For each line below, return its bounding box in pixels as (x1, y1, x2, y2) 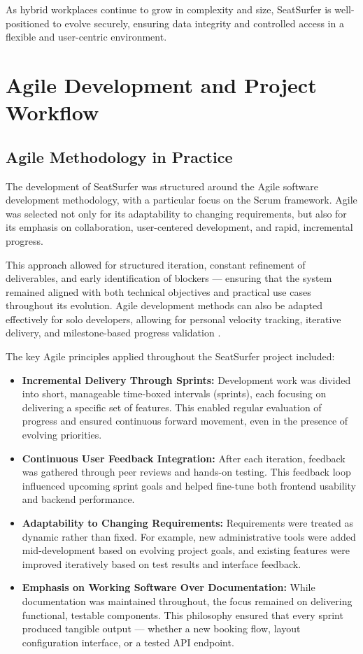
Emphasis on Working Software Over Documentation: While (22, 580, 315, 595)
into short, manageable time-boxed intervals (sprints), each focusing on (22, 386, 327, 401)
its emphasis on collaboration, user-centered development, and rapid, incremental (6, 220, 353, 234)
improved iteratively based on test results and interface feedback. (22, 556, 301, 571)
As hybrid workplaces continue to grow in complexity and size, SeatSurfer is (6, 2, 332, 16)
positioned (6, 15, 50, 30)
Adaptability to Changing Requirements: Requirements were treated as (22, 516, 353, 530)
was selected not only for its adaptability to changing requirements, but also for (6, 206, 347, 220)
